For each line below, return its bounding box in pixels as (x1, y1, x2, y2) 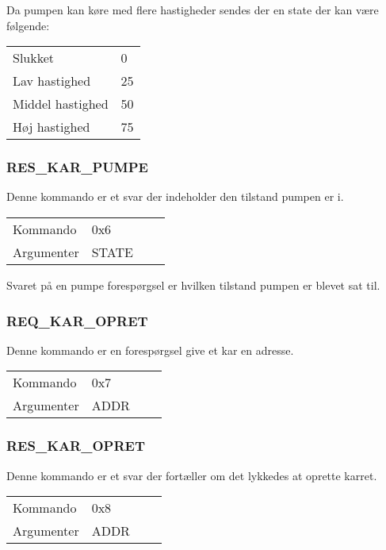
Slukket (13, 48, 55, 67)
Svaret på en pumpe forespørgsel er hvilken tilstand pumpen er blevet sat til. (6, 277, 380, 293)
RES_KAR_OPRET (6, 436, 146, 456)
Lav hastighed (13, 71, 91, 90)
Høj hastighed (13, 117, 90, 137)
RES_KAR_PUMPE (6, 157, 148, 177)
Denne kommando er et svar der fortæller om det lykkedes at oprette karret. (6, 467, 377, 483)
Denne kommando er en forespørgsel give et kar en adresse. (6, 341, 294, 358)
